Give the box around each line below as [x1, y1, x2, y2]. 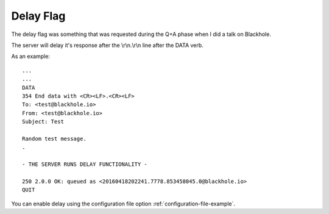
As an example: [11, 52, 50, 60]
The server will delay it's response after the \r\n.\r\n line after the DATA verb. [11, 41, 203, 49]
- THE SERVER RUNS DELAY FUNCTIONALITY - [22, 161, 147, 168]
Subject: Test [22, 118, 64, 125]
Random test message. [22, 135, 87, 142]
